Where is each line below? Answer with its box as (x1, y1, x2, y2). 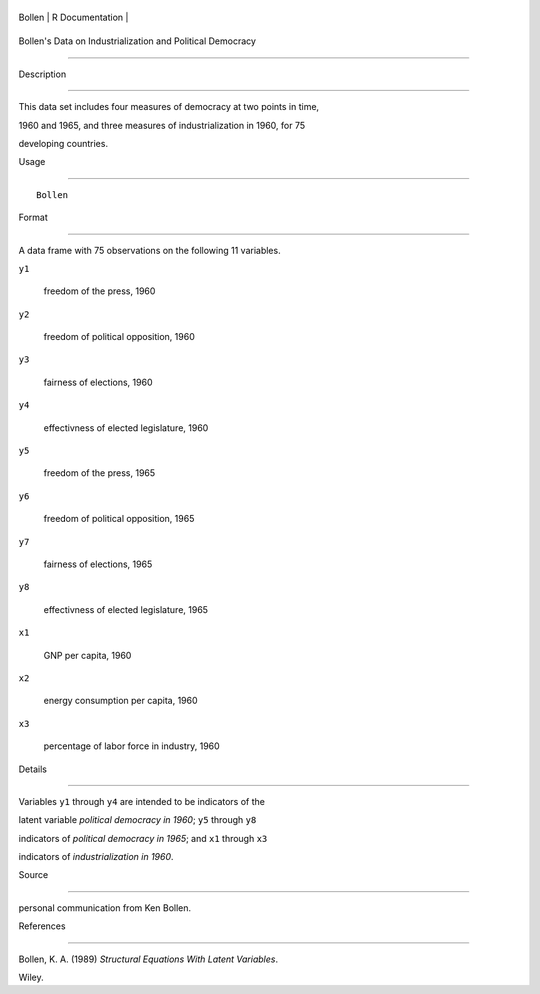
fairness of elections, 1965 (43, 558, 153, 570)
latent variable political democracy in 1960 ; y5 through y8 (18, 814, 257, 826)
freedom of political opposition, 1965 (43, 513, 195, 525)
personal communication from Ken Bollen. (18, 901, 192, 914)
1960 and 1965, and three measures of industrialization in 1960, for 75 (18, 119, 306, 131)
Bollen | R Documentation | (18, 11, 129, 23)
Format (18, 211, 49, 224)
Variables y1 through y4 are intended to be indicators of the (18, 795, 265, 807)
